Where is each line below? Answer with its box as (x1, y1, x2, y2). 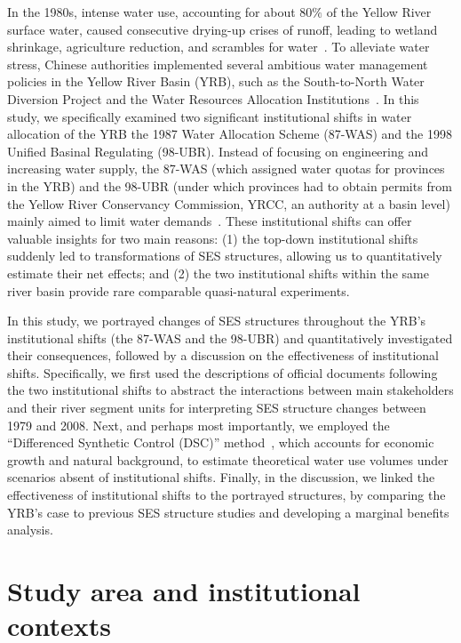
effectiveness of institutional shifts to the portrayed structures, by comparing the (7, 486, 446, 504)
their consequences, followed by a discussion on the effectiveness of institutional (7, 346, 439, 365)
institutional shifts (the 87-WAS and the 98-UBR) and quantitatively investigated (7, 328, 453, 347)
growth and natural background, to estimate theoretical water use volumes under (7, 450, 449, 469)
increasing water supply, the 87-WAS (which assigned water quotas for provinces (7, 159, 445, 178)
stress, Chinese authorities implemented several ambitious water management (7, 54, 428, 73)
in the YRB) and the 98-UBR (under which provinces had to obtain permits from (7, 176, 452, 195)
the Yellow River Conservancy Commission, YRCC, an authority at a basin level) (7, 194, 450, 213)
